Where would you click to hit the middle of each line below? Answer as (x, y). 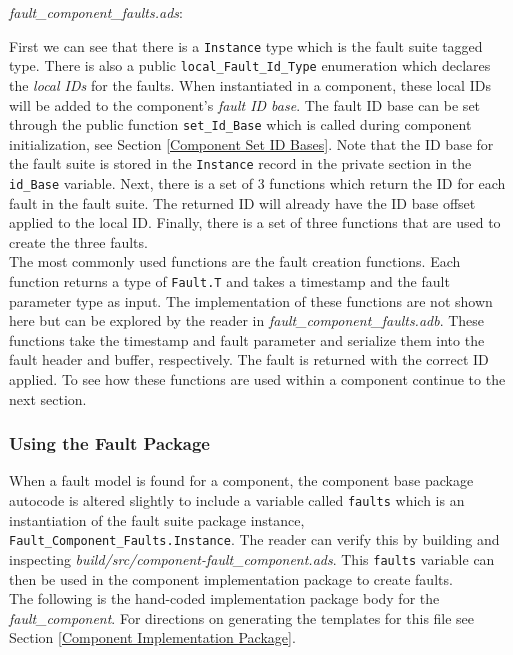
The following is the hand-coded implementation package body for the (224, 598)
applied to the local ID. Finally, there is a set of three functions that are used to (255, 222)
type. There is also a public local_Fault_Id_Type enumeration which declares (250, 65)
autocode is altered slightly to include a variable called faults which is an (237, 500)
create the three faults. (78, 241)
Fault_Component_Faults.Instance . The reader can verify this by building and (254, 539)
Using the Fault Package (109, 443)
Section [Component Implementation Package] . (152, 637)
